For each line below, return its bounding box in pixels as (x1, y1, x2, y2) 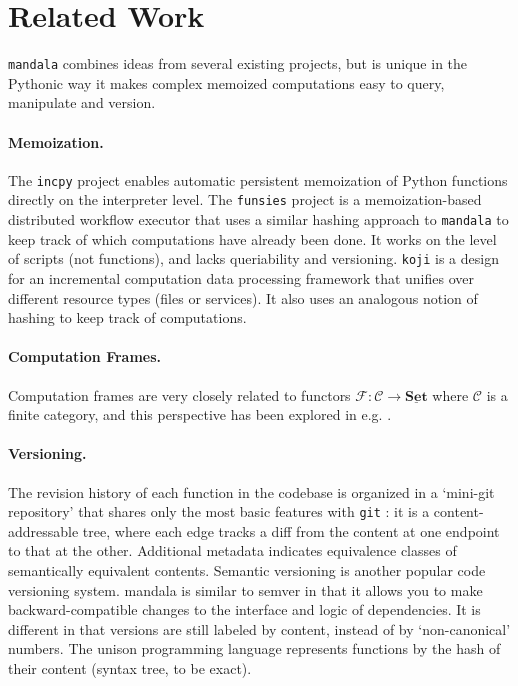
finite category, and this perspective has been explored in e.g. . (8, 404, 392, 425)
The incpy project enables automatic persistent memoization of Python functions (8, 169, 508, 190)
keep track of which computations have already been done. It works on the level (8, 228, 497, 249)
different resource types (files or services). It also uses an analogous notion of (8, 287, 478, 308)
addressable (8, 520, 79, 541)
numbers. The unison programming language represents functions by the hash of (8, 638, 501, 659)
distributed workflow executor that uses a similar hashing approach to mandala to (8, 209, 509, 230)
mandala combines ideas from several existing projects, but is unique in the (8, 53, 468, 74)
